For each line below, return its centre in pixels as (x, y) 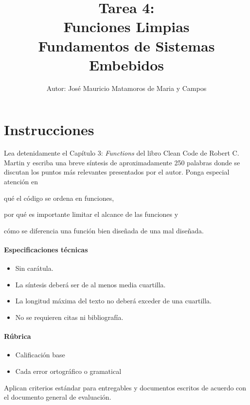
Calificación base (40, 355)
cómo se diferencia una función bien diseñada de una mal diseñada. (104, 230)
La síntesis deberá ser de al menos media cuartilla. (90, 284)
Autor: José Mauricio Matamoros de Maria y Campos (126, 88)
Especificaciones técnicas (46, 249)
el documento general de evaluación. (58, 397)
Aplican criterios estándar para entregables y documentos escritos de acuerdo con (125, 387)
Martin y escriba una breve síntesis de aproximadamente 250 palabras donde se (122, 162)
